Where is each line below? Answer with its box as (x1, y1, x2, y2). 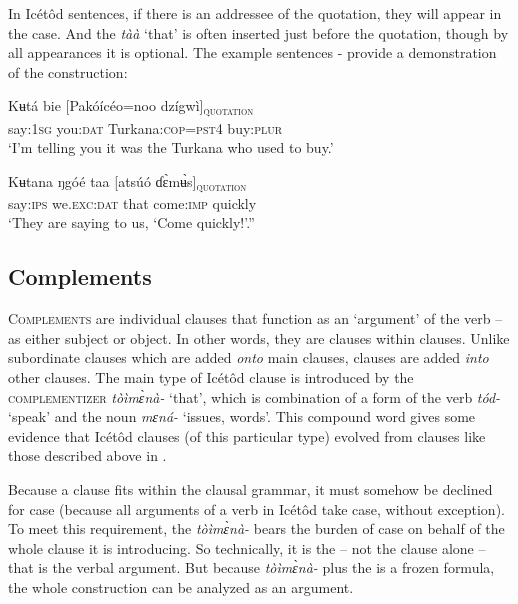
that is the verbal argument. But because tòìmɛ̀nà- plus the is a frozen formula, (8, 557, 495, 578)
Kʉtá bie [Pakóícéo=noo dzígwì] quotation (8, 95, 254, 119)
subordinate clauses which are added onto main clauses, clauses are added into (8, 347, 489, 368)
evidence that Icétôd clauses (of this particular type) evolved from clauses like (8, 425, 486, 446)
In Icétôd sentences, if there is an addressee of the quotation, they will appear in (8, 3, 502, 23)
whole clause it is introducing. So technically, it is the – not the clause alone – (8, 537, 486, 558)
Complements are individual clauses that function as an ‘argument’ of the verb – (8, 308, 503, 329)
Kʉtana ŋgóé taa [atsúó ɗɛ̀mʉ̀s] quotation (8, 170, 247, 194)
